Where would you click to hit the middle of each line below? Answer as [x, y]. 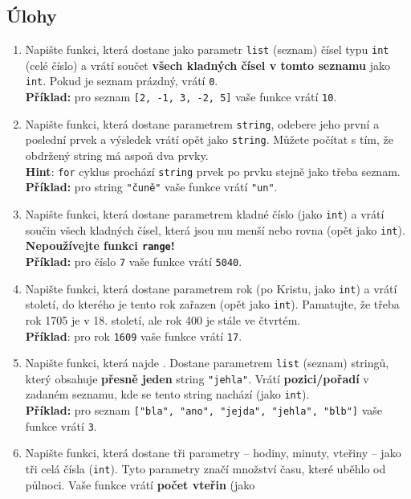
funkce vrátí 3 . [61, 425]
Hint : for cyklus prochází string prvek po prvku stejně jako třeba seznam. [213, 171]
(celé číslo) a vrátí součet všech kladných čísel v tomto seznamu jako [208, 65]
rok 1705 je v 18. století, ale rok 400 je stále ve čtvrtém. [163, 319]
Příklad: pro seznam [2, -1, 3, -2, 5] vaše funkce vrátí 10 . [181, 97]
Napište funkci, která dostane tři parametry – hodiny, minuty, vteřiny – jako [213, 453]
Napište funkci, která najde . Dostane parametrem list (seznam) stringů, [207, 363]
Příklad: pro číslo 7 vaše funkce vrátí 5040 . [134, 261]
